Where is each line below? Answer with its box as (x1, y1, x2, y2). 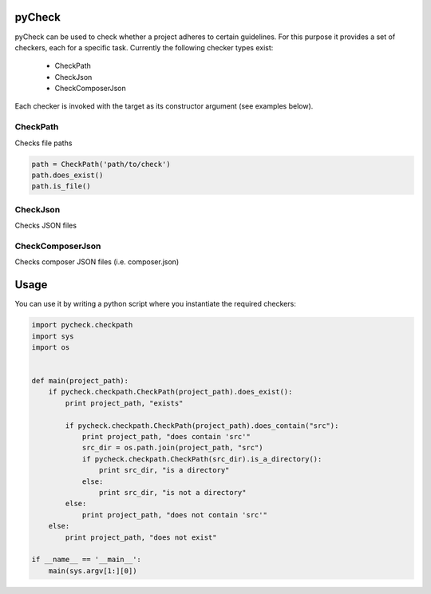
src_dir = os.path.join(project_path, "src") (81, 443, 263, 453)
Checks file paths (14, 138, 73, 148)
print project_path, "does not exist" (65, 533, 217, 542)
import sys (31, 331, 74, 341)
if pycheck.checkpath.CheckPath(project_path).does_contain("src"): (65, 421, 339, 430)
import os (31, 343, 70, 351)
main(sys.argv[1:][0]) (48, 566, 137, 575)
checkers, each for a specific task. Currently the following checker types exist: (14, 42, 274, 52)
